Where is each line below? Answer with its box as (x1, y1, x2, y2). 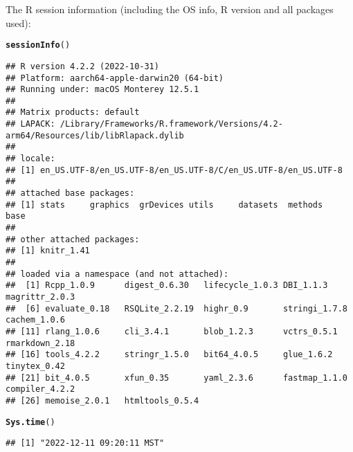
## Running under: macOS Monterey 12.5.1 (6, 84, 199, 95)
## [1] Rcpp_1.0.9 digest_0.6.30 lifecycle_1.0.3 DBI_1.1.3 (6, 280, 328, 291)
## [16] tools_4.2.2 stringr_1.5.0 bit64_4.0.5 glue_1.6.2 (6, 350, 333, 360)
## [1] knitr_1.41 (6, 246, 90, 256)
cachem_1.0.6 (6, 315, 65, 325)
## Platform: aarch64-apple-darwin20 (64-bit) (6, 73, 224, 83)
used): (6, 15, 31, 30)
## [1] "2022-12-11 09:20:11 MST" (6, 438, 165, 449)
